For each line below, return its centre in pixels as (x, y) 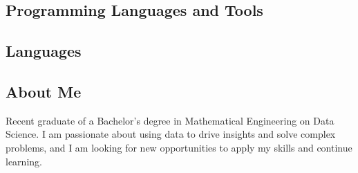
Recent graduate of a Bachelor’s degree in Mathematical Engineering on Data (170, 120)
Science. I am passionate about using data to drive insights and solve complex (171, 134)
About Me (44, 91)
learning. (24, 161)
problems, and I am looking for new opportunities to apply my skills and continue (179, 147)
